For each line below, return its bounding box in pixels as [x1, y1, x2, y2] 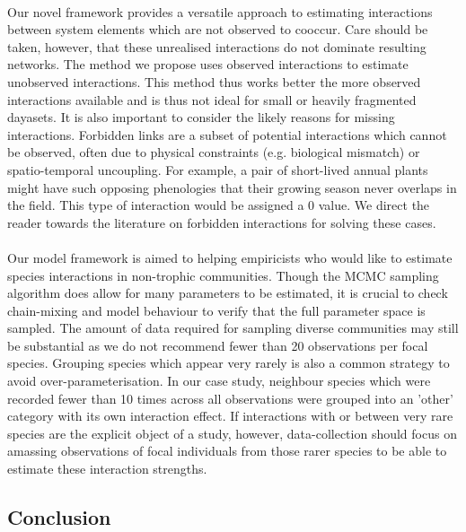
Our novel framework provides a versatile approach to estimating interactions [7, 2, 433, 21]
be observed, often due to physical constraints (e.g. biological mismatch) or [7, 143, 420, 161]
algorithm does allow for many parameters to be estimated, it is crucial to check [7, 283, 448, 302]
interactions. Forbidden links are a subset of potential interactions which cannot [7, 125, 447, 144]
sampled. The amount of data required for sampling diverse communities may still [7, 318, 459, 337]
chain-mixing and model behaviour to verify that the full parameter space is [7, 301, 426, 319]
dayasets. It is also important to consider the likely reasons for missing [7, 108, 395, 126]
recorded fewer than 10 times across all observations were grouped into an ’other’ [7, 388, 453, 407]
